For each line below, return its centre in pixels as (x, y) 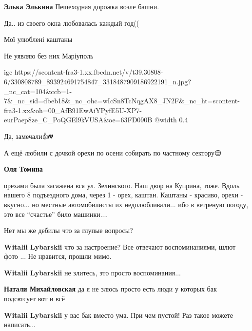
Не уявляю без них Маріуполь (49, 55)
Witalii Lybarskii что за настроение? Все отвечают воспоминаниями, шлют (120, 246)
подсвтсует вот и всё (35, 299)
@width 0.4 (171, 120)
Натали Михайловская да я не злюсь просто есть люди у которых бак (110, 289)
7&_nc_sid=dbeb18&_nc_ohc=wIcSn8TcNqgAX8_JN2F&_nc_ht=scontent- (122, 101)
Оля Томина (23, 169)
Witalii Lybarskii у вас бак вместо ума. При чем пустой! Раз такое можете (119, 315)
